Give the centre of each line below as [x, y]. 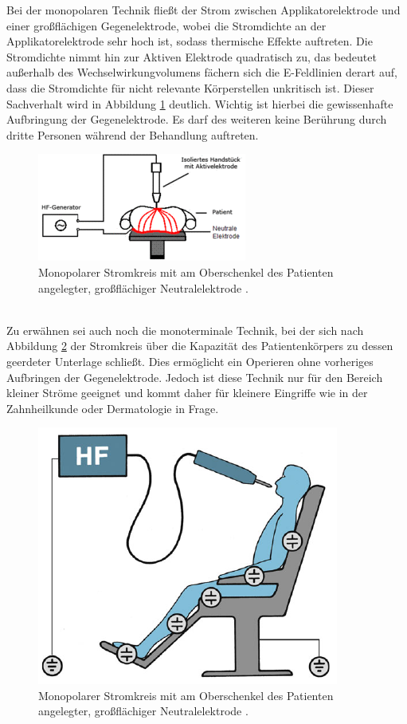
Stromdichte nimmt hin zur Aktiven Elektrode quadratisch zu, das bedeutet [192, 56]
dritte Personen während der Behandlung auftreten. [133, 134]
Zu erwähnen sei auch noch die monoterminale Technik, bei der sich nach [185, 330]
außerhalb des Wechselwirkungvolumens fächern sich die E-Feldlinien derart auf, [202, 72]
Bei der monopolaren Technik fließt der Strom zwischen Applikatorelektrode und [203, 10]
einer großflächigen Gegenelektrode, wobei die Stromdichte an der [166, 25]
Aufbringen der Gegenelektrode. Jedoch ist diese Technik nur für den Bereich [195, 377]
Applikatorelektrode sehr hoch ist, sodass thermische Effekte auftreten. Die [190, 41]
